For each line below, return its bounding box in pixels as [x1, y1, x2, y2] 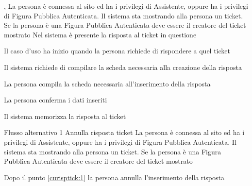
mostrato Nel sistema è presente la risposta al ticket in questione [4, 29, 197, 39]
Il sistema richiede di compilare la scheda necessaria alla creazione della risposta [4, 62, 242, 72]
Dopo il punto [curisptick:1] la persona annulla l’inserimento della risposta [4, 172, 224, 182]
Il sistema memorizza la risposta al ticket [4, 111, 126, 121]
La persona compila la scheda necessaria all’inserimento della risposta [4, 78, 211, 88]
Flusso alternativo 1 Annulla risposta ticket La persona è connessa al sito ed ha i [4, 127, 245, 137]
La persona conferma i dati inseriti [4, 95, 107, 105]
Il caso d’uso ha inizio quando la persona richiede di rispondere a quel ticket [4, 46, 230, 56]
